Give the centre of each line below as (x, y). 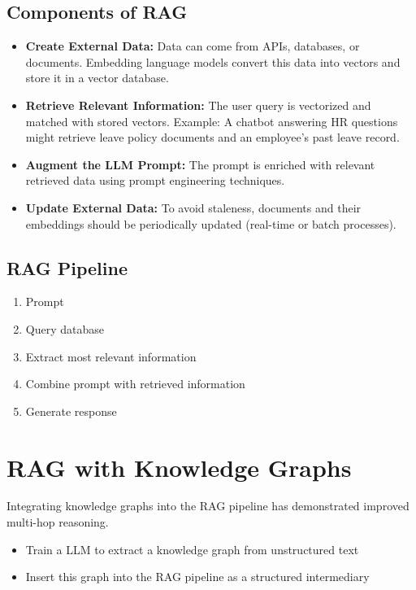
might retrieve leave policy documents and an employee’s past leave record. (212, 137)
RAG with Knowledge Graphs (179, 467)
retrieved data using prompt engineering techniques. (155, 180)
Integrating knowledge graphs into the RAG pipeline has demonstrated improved (208, 506)
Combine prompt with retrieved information (135, 384)
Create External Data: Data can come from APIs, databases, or (193, 46)
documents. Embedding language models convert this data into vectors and (213, 61)
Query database (65, 328)
